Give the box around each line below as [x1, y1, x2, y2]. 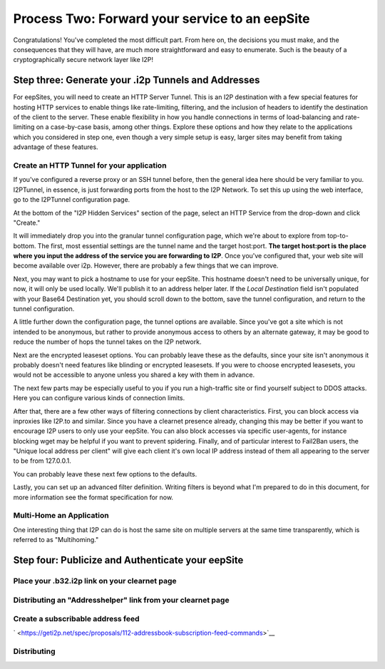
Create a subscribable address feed [13, 614, 140, 624]
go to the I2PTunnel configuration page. [13, 195, 130, 204]
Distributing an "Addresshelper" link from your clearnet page [13, 595, 230, 605]
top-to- [327, 232, 349, 240]
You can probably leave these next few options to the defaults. [13, 469, 197, 478]
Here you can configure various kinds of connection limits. [13, 394, 185, 402]
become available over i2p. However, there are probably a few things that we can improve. [13, 261, 279, 270]
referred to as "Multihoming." [13, 536, 99, 544]
